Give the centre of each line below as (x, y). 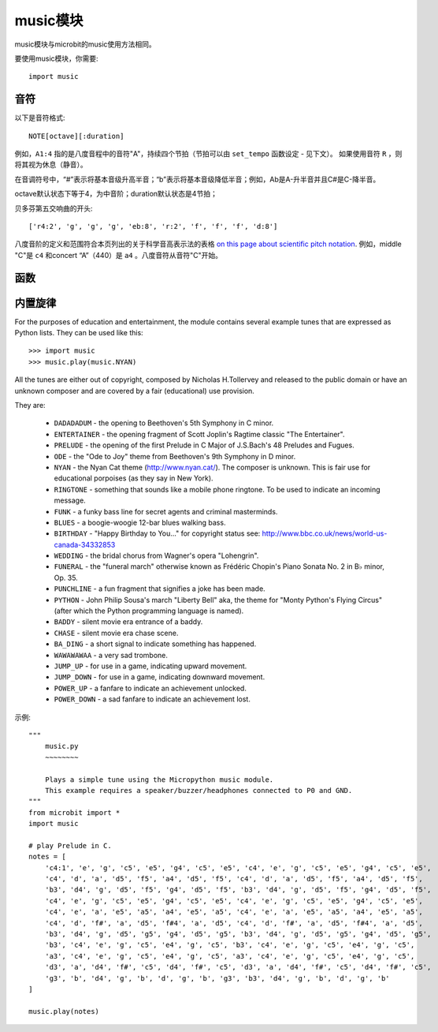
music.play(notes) (64, 1011)
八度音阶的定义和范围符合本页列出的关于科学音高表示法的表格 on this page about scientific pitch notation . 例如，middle (208, 244)
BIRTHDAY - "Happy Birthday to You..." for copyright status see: (157, 533)
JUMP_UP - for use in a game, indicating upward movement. (150, 666)
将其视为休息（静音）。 (51, 165)
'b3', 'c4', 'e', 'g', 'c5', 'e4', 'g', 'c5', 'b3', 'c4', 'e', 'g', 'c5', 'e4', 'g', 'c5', (230, 945)
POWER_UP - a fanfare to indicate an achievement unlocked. (150, 688)
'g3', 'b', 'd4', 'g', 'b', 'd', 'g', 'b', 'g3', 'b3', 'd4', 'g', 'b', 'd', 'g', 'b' (217, 978)
